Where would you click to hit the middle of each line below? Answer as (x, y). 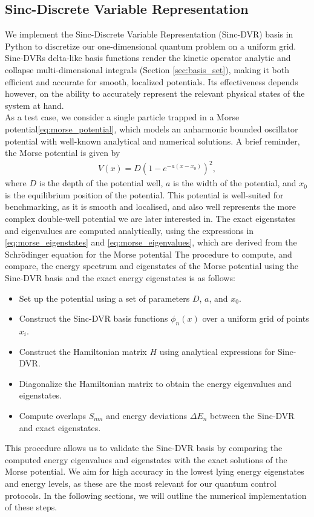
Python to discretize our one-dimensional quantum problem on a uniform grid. (151, 46)
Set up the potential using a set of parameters (104, 298)
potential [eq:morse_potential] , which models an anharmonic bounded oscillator (152, 128)
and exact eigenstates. (60, 427)
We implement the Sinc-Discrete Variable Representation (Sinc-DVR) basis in (149, 34)
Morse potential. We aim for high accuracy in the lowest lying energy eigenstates (155, 471)
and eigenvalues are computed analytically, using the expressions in (129, 230)
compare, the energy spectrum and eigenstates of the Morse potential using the (152, 266)
